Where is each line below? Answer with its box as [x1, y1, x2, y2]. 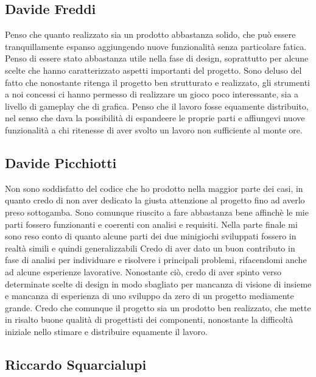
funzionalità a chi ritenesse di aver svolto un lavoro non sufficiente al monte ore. [5, 123, 303, 136]
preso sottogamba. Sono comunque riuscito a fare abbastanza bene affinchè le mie [5, 205, 309, 218]
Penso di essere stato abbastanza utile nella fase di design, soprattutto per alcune [5, 52, 309, 65]
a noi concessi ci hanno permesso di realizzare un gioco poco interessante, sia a [5, 88, 299, 100]
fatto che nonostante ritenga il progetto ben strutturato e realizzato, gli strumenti [5, 76, 310, 88]
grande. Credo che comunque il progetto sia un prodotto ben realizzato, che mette [5, 301, 311, 314]
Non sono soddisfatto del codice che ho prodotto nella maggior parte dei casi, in [5, 181, 303, 194]
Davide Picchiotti [5, 153, 117, 172]
